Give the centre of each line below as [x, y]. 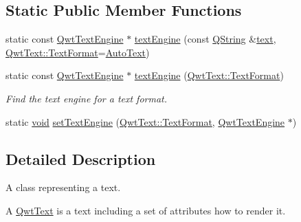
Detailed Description [81, 158]
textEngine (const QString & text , [205, 39]
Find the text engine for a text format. [87, 98]
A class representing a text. [63, 187]
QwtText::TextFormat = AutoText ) [78, 52]
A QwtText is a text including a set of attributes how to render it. [146, 210]
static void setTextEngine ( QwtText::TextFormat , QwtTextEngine [145, 121]
